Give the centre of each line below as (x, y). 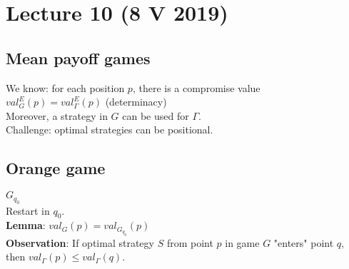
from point (190, 242)
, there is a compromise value (196, 87)
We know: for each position (65, 87)
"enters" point (304, 242)
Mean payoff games (78, 57)
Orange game (56, 168)
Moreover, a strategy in (57, 115)
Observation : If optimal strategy (80, 242)
